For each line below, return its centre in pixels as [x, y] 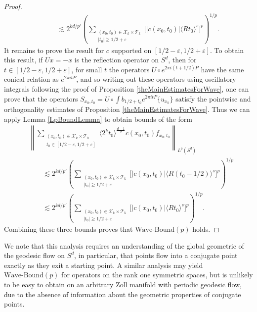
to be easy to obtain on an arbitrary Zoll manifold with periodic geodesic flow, [123, 284]
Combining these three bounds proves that [68, 229]
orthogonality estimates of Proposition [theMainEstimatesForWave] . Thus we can [127, 109]
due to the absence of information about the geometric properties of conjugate [123, 294]
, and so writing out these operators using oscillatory [156, 79]
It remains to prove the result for [54, 50]
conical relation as [31, 79]
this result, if [23, 60]
